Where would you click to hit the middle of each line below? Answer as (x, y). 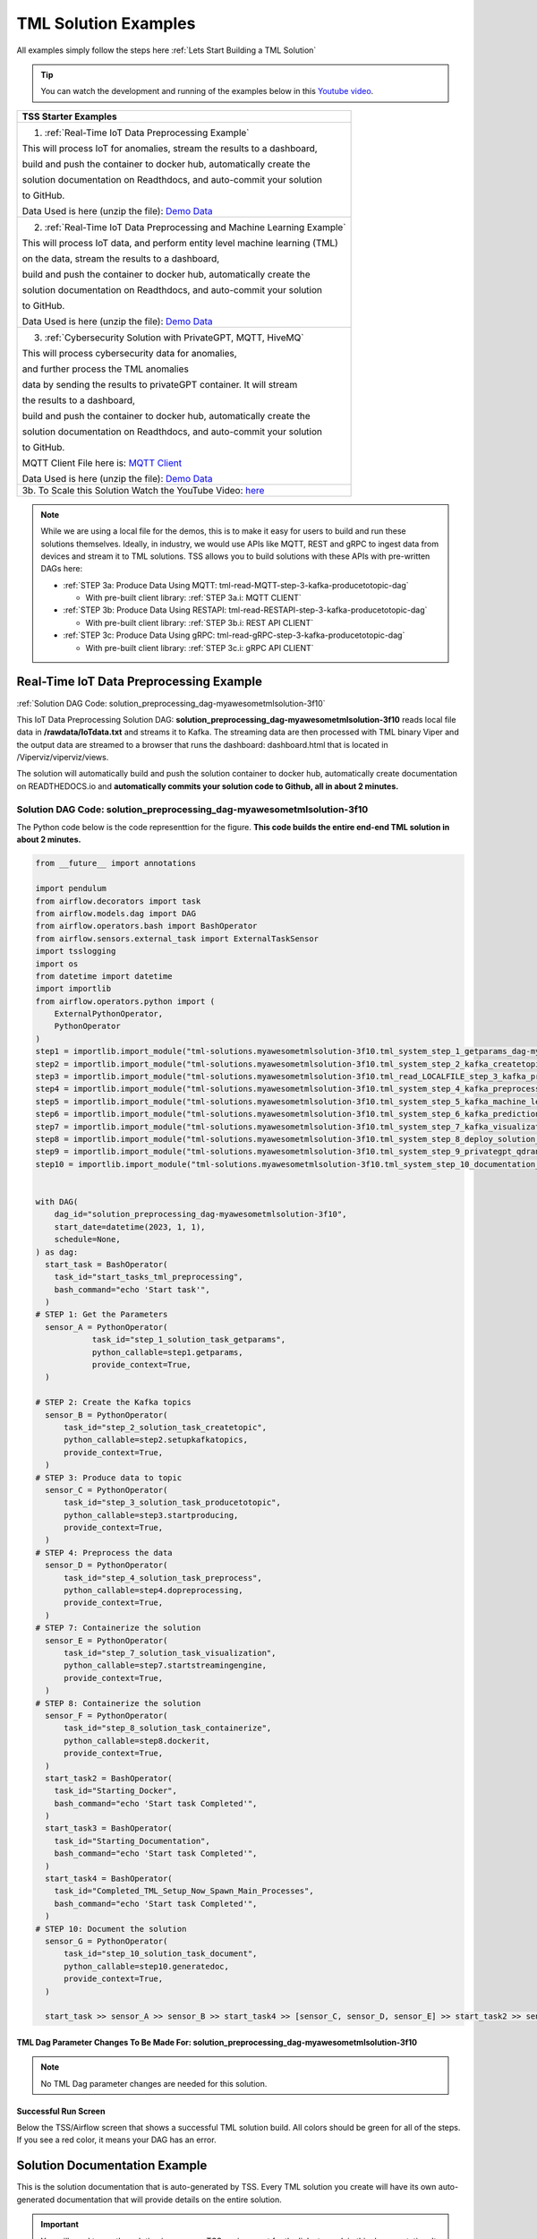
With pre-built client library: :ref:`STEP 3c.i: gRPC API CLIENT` (200, 648)
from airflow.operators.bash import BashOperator (146, 926)
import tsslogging (76, 951)
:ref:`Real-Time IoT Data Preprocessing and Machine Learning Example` (195, 227)
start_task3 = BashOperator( (109, 1828)
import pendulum (71, 888)
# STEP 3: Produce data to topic (109, 1477)
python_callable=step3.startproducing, (151, 1515)
